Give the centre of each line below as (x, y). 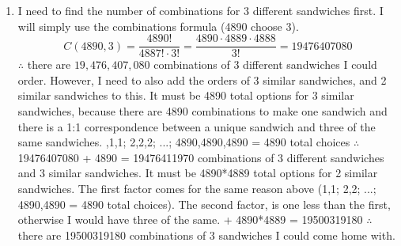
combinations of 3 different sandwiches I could (265, 64)
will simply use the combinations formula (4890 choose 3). (158, 26)
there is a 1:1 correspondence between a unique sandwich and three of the (197, 126)
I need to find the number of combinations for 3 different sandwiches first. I (200, 10)
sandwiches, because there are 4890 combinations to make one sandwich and (202, 111)
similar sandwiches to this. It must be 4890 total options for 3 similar (186, 95)
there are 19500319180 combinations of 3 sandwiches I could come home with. (206, 235)
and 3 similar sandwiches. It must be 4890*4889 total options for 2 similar (198, 173)
